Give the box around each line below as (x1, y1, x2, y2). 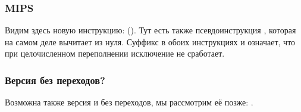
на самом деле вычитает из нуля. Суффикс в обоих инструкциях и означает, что (5, 35, 296, 48)
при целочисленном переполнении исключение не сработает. (5, 47, 225, 60)
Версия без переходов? (5, 72, 105, 87)
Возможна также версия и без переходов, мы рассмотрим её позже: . (5, 96, 253, 108)
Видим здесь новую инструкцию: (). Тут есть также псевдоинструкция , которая (5, 24, 296, 36)
